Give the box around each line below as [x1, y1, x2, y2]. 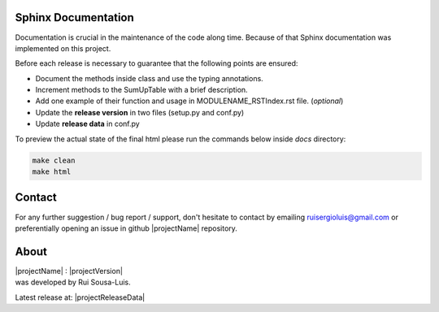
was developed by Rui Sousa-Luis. [15, 277, 131, 288]
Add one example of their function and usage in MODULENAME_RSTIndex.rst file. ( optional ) [35, 96, 344, 106]
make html [32, 167, 72, 176]
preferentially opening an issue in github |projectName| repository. [15, 223, 237, 233]
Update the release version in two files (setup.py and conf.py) [35, 107, 245, 117]
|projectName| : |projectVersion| [15, 266, 124, 275]
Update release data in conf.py [35, 119, 140, 129]
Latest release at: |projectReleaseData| [15, 292, 146, 302]
